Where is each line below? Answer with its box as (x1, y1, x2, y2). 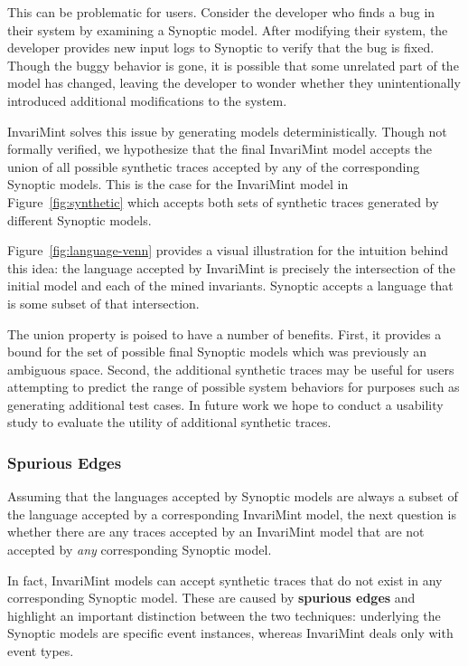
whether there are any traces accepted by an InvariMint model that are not (7, 522, 425, 541)
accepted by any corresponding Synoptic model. (7, 540, 272, 559)
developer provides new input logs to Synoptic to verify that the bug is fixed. (7, 38, 435, 57)
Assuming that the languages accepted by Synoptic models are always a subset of (7, 487, 458, 506)
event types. (7, 642, 74, 661)
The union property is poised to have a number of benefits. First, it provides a (7, 324, 442, 343)
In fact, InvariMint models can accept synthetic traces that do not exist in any (7, 570, 443, 589)
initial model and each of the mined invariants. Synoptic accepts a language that (7, 276, 454, 295)
